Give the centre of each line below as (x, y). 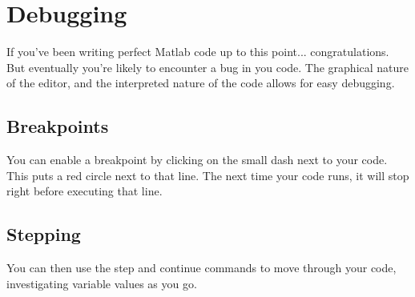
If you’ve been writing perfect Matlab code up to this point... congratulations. (198, 52)
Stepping (44, 234)
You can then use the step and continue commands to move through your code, (201, 268)
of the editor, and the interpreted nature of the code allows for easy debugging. (201, 83)
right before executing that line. (85, 191)
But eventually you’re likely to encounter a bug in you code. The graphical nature (208, 67)
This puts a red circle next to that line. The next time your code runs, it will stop (208, 175)
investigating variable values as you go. (102, 283)
